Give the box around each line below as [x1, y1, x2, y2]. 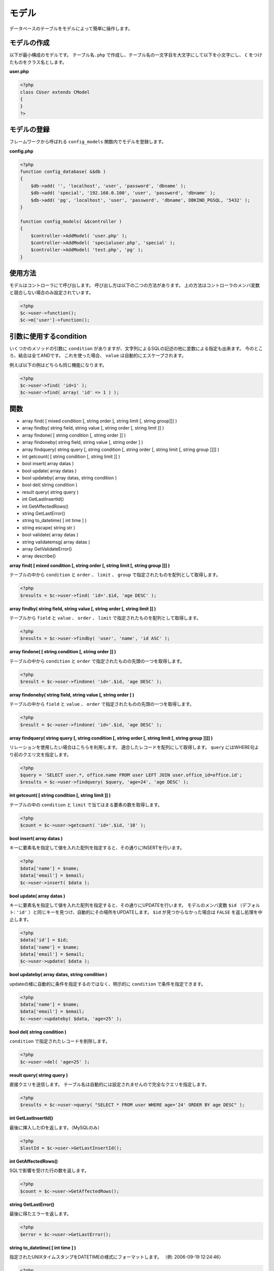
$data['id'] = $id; [20, 937, 68, 943]
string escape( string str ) [22, 524, 76, 531]
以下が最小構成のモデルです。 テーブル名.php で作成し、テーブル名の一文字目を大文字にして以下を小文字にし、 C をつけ [9, 52, 262, 58]
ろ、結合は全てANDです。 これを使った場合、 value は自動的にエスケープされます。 [9, 352, 186, 358]
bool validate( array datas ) [22, 532, 79, 538]
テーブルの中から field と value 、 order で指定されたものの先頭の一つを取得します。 [9, 701, 194, 707]
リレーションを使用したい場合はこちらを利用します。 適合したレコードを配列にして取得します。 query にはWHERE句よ [9, 744, 259, 750]
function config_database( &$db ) [20, 169, 106, 175]
